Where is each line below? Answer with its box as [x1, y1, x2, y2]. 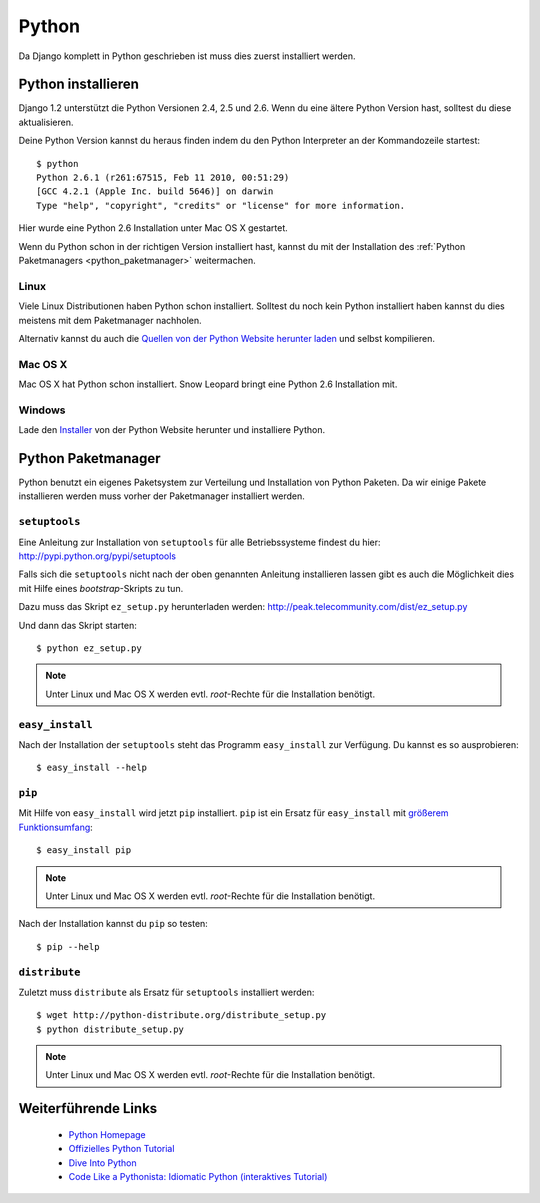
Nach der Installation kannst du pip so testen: [18, 918, 209, 930]
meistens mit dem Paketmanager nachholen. [18, 314, 202, 326]
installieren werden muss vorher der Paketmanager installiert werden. [18, 490, 305, 502]
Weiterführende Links [18, 1100, 158, 1117]
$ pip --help [36, 941, 100, 952]
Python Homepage [68, 1128, 147, 1140]
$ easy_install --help [36, 762, 148, 774]
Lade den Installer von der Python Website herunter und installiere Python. [18, 424, 325, 436]
